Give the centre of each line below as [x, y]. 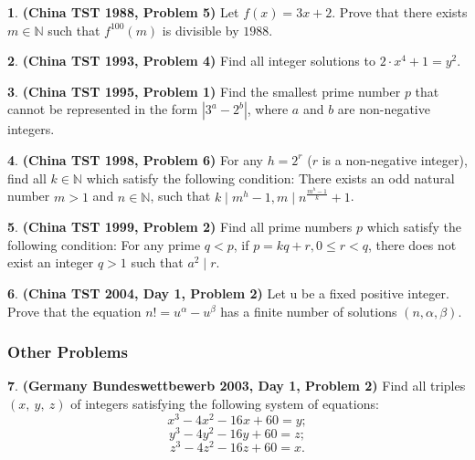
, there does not [412, 244]
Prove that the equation [74, 311]
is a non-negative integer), [395, 159]
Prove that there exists [403, 12]
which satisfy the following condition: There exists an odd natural [270, 178]
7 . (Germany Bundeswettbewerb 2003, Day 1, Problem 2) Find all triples [237, 386]
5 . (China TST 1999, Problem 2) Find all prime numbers [180, 227]
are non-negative [384, 109]
